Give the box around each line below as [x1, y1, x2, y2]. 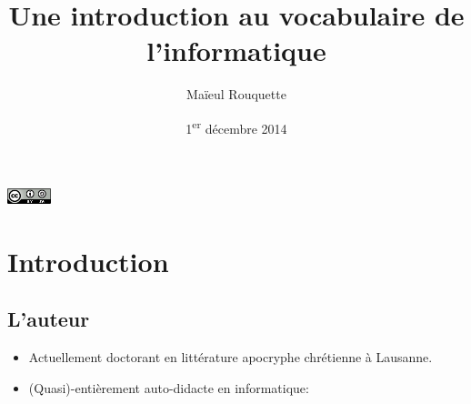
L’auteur [7, 305, 90, 333]
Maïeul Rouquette [186, 85, 286, 104]
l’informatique [146, 32, 326, 69]
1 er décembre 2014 [185, 116, 287, 137]
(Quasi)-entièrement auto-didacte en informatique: [28, 378, 309, 397]
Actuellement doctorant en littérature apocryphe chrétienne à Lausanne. [28, 348, 433, 367]
